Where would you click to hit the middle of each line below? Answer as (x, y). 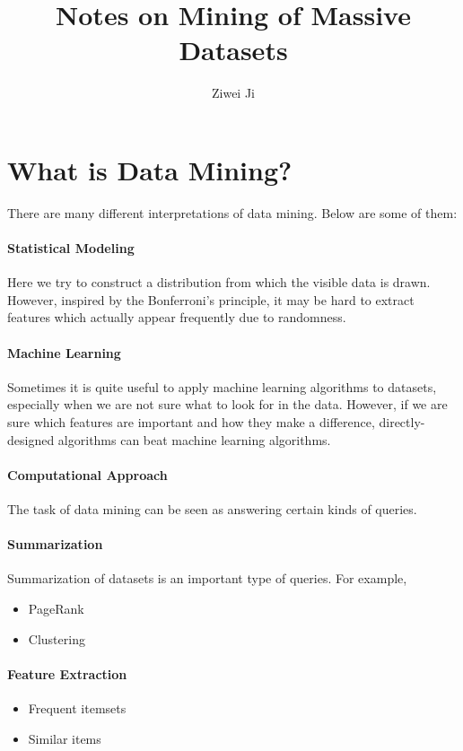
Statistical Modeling (71, 248)
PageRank (56, 608)
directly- (402, 422)
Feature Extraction (67, 673)
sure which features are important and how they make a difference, (191, 422)
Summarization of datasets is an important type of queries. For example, (207, 578)
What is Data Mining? (150, 169)
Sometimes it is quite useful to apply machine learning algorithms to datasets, (222, 386)
